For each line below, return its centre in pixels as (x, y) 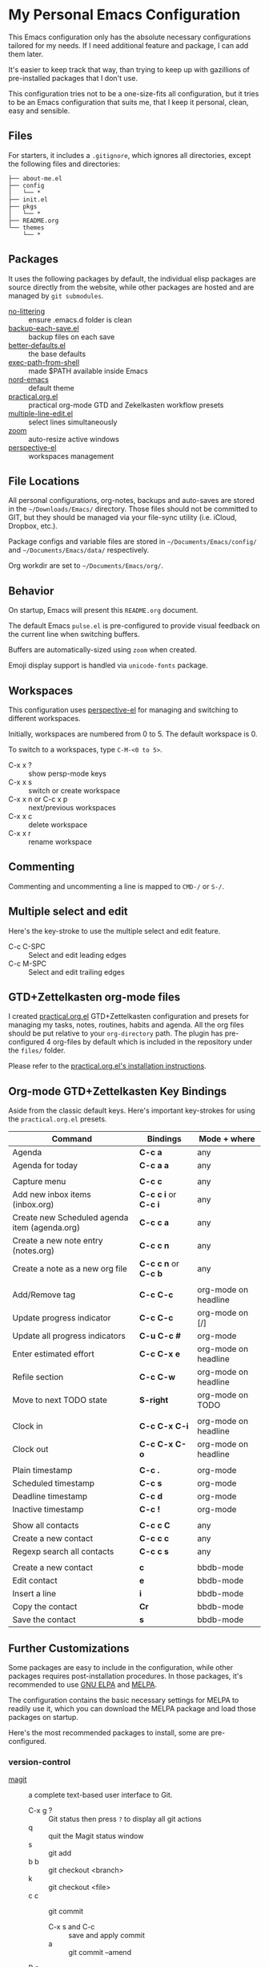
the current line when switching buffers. (74, 635)
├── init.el (28, 199)
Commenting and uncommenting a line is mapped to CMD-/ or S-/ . (116, 886)
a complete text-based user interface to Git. (100, 1795)
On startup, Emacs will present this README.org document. (103, 610)
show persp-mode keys (67, 773)
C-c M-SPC (27, 963)
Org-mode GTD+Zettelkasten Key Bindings (118, 1091)
